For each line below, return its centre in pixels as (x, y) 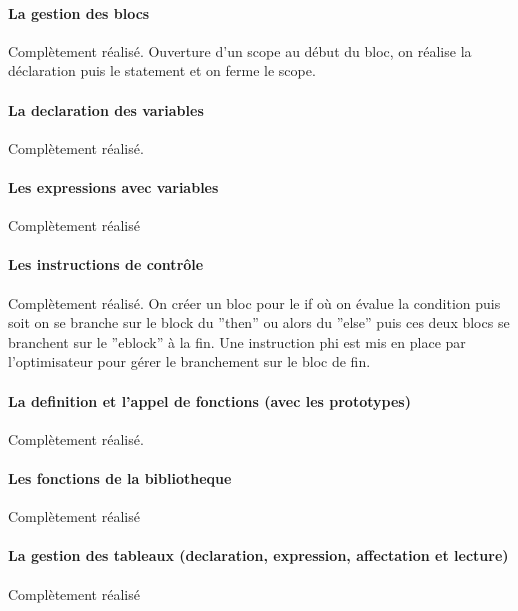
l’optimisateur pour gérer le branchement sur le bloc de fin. (189, 361)
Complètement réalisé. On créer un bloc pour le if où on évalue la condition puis (254, 302)
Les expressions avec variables (113, 186)
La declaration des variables (106, 109)
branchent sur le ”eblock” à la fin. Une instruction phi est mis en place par (237, 341)
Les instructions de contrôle (106, 264)
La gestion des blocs (79, 12)
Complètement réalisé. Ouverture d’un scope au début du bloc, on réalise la (240, 50)
